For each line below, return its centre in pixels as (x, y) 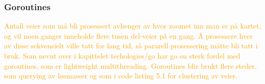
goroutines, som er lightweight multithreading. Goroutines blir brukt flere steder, (130, 65)
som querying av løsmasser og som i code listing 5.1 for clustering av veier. (121, 76)
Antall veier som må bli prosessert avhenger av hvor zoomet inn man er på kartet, (133, 26)
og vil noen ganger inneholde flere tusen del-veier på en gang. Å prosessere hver (128, 35)
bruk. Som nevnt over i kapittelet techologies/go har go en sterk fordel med (122, 55)
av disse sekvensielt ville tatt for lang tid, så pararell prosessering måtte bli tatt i (131, 46)
